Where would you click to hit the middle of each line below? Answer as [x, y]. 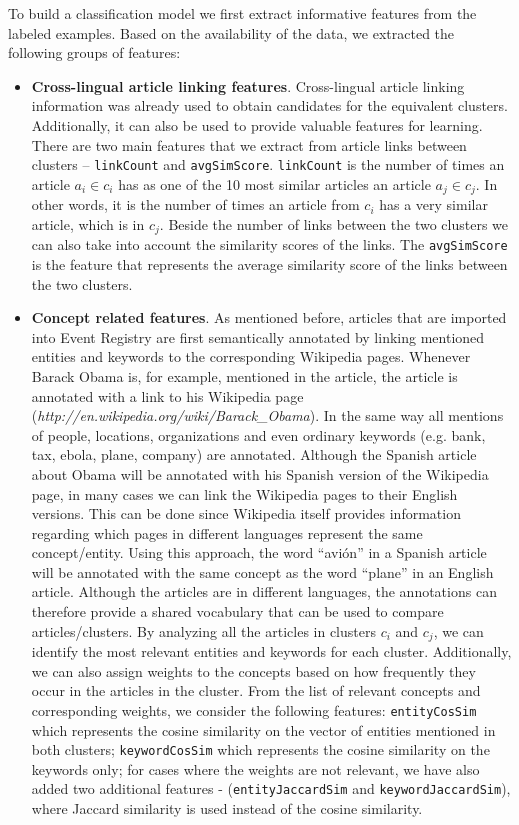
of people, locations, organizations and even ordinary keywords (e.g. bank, [258, 434]
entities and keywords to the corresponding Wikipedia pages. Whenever [251, 356]
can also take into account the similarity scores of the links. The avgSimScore [269, 244]
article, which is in [88, 223]
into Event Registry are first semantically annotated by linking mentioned [258, 336]
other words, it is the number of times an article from [195, 204]
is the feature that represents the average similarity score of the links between [269, 263]
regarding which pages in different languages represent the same [227, 532]
